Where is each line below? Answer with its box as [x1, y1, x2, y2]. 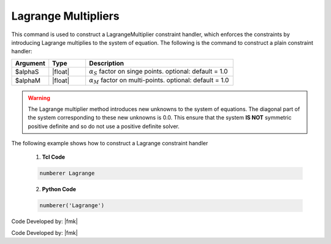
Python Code [42, 186, 77, 193]
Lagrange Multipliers [11, 9, 120, 23]
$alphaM [15, 77, 41, 85]
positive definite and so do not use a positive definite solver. [28, 123, 180, 130]
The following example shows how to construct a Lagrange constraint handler [11, 140, 208, 147]
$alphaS [15, 67, 39, 76]
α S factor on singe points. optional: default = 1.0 [89, 67, 228, 77]
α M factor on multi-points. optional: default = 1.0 [89, 76, 229, 86]
